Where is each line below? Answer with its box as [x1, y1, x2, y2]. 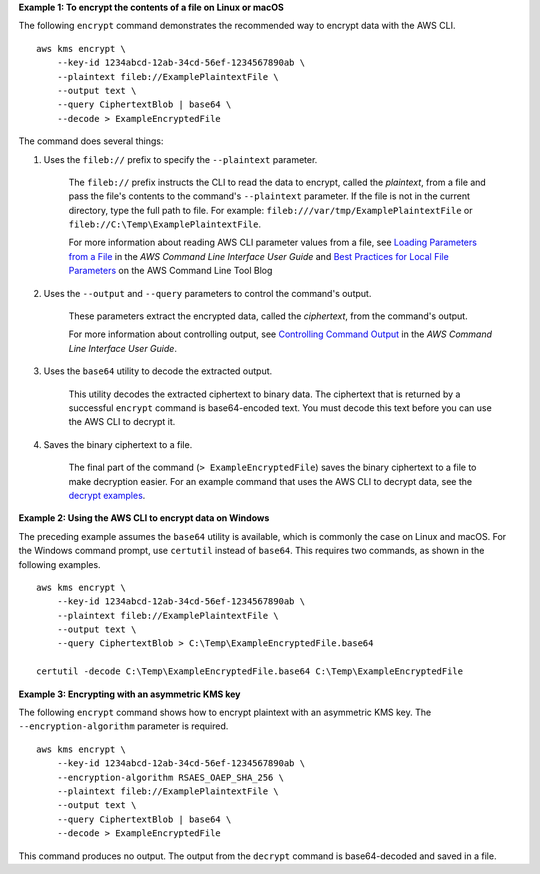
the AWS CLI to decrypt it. [68, 416, 176, 428]
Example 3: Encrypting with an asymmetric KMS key [18, 688, 241, 700]
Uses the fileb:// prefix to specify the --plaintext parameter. [43, 153, 318, 165]
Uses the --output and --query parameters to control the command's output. [43, 287, 372, 299]
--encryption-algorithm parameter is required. [18, 720, 229, 732]
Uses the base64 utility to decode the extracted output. [43, 365, 273, 377]
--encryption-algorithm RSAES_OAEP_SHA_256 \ [56, 771, 285, 783]
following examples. [18, 558, 101, 570]
